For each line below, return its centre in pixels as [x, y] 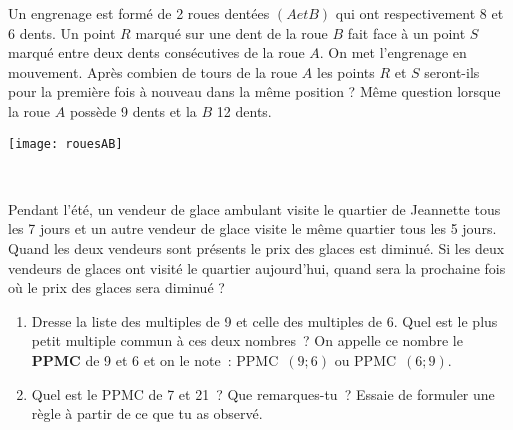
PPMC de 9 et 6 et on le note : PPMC [155, 359]
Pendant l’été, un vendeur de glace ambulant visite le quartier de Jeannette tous [254, 208]
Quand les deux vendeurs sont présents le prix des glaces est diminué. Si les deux [256, 248]
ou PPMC [365, 359]
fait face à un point [406, 32]
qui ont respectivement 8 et [419, 13]
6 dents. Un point [62, 32]
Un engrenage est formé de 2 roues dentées [139, 13]
